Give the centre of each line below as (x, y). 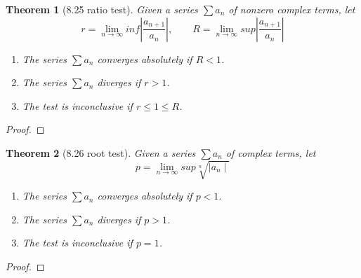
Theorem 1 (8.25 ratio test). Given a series (102, 9)
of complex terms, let (271, 152)
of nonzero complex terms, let (292, 9)
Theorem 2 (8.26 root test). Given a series (101, 152)
